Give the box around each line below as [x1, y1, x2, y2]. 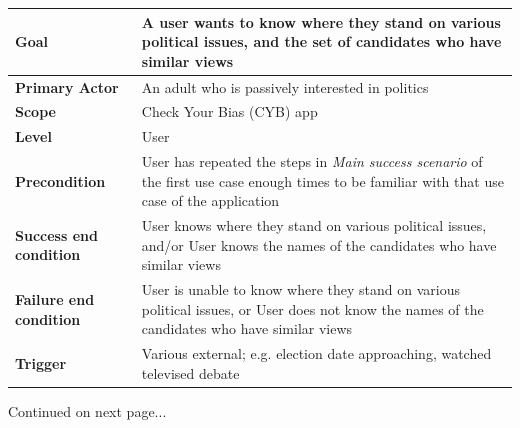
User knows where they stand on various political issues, [141, 215, 487, 236]
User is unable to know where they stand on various [141, 279, 460, 300]
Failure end [15, 288, 95, 309]
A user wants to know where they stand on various [141, 11, 501, 32]
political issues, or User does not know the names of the [141, 298, 484, 319]
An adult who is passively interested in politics [141, 76, 429, 97]
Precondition [15, 170, 106, 191]
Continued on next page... [8, 400, 167, 421]
